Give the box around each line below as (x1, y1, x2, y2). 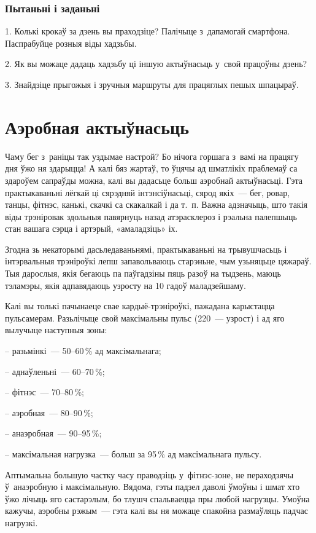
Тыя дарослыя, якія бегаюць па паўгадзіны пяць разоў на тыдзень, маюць (5, 267, 281, 280)
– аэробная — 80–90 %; (5, 406, 93, 419)
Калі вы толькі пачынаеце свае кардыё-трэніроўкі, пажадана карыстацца (5, 299, 275, 312)
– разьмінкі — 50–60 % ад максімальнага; (5, 344, 161, 357)
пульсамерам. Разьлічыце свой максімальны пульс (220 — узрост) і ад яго (5, 311, 285, 324)
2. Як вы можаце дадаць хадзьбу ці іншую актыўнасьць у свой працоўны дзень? (5, 57, 307, 70)
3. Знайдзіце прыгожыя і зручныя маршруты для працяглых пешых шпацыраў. (5, 78, 299, 90)
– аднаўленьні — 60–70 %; (5, 365, 105, 377)
